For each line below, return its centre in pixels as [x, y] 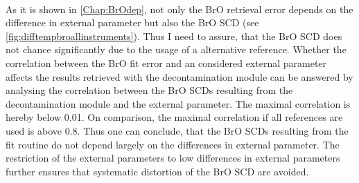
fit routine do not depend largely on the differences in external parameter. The [173, 144]
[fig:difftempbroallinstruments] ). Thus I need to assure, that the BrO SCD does [174, 36]
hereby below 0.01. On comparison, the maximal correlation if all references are [174, 117]
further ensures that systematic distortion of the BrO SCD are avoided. [157, 171]
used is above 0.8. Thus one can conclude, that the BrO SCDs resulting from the [177, 130]
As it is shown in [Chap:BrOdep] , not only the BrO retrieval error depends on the [179, 9]
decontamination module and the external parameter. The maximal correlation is [178, 103]
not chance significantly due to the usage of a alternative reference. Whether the [176, 49]
